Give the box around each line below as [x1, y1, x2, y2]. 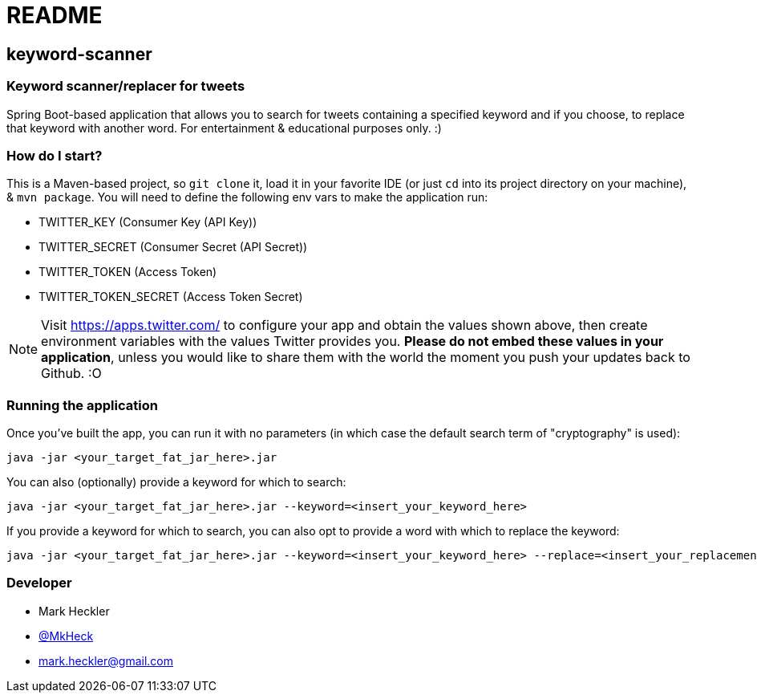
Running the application [6, 396, 158, 413]
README [6, 2, 103, 29]
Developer [6, 575, 72, 591]
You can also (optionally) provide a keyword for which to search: [6, 475, 346, 490]
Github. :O [41, 365, 102, 382]
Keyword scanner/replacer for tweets [6, 78, 245, 95]
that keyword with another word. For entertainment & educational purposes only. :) [6, 120, 442, 135]
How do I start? [6, 147, 103, 164]
